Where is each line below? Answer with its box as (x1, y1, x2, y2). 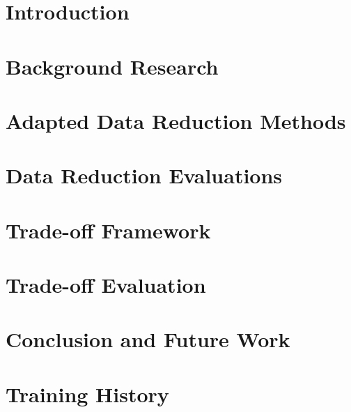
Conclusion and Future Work (6, 325, 290, 353)
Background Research (6, 52, 219, 80)
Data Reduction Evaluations (6, 161, 283, 190)
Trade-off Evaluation (6, 270, 206, 299)
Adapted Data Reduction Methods (6, 106, 346, 135)
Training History (6, 379, 169, 408)
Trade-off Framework (6, 215, 211, 244)
